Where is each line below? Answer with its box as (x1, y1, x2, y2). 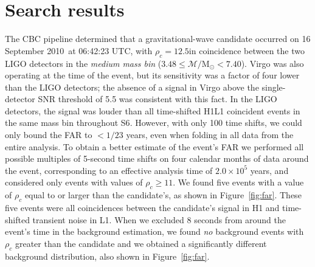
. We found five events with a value (173, 176, 304, 189)
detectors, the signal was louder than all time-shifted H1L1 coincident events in (5, 104, 300, 117)
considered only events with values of (5, 176, 143, 189)
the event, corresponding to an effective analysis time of (5, 164, 213, 176)
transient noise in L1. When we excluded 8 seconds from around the (32, 213, 286, 226)
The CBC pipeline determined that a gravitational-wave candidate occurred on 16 (5, 32, 311, 45)
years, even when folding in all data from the (126, 128, 294, 141)
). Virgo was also (241, 57, 304, 69)
